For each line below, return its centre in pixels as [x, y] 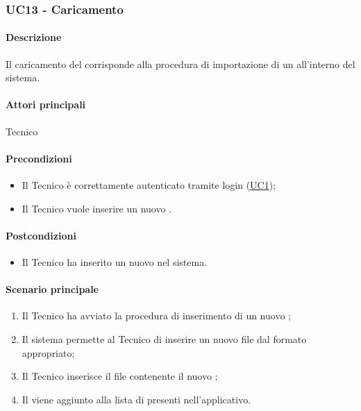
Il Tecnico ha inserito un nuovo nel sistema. [115, 262]
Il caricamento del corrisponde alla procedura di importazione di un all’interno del [180, 64]
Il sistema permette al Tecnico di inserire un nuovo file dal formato [164, 338]
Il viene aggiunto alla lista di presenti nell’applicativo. [136, 399]
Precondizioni [39, 158]
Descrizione [34, 37]
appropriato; [48, 352]
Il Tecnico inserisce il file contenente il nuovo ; [120, 376]
